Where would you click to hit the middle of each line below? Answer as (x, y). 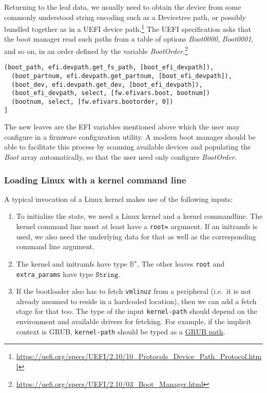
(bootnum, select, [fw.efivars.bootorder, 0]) (92, 101)
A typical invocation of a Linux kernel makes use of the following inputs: (118, 199)
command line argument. (55, 246)
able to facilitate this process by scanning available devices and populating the (128, 147)
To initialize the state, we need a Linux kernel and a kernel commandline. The (139, 216)
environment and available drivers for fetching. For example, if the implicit (133, 321)
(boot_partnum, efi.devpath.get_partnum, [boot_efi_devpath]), (122, 76)
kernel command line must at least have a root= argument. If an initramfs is (137, 226)
